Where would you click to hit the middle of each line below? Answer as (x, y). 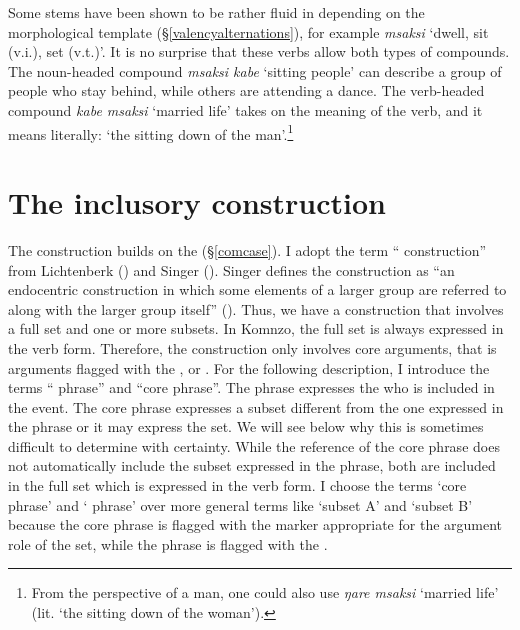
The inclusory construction (197, 202)
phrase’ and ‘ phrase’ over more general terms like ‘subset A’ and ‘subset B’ (240, 504)
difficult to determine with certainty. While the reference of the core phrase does (254, 445)
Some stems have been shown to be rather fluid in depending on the (216, 12)
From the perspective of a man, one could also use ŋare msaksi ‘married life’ (265, 592)
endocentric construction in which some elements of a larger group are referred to (257, 289)
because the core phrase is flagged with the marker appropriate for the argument (255, 524)
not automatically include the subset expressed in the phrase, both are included (252, 465)
